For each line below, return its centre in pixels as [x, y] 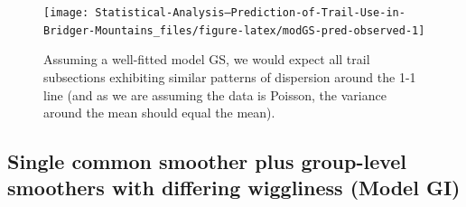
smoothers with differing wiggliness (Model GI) [234, 188]
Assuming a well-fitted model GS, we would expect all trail [207, 59]
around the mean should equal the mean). [159, 113]
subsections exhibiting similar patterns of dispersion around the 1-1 [230, 76]
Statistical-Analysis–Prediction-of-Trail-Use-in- [250, 13]
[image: [66, 13]
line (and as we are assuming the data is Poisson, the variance [215, 94]
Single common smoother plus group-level [207, 161]
